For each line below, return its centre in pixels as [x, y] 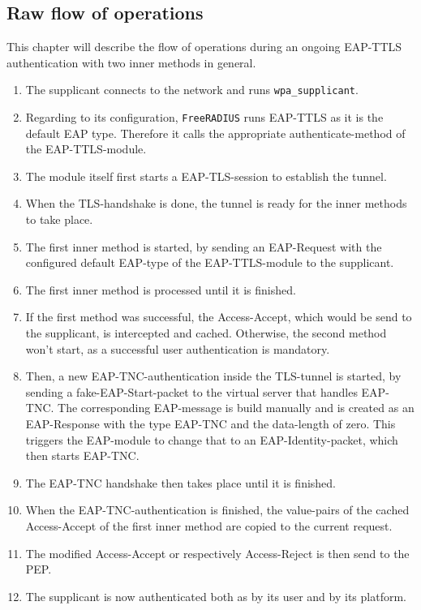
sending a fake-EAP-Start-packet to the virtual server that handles [191, 391]
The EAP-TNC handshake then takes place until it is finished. [180, 482]
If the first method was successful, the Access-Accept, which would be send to [219, 317]
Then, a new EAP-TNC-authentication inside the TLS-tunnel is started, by [213, 376]
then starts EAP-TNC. [82, 455]
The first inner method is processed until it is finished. [161, 289]
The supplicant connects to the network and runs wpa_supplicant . [192, 90]
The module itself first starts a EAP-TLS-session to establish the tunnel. [206, 176]
